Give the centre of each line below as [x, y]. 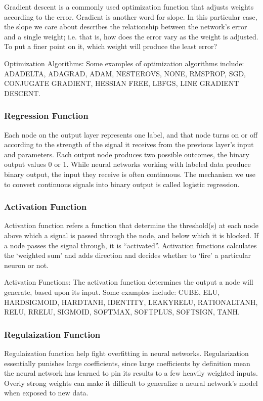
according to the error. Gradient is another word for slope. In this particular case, [131, 16]
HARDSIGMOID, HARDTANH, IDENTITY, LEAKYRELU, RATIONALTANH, [131, 302]
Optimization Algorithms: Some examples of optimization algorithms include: [124, 63]
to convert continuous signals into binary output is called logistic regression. [122, 184]
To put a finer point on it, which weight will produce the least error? [111, 46]
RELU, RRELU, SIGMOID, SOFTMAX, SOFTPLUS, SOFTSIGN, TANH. [122, 312]
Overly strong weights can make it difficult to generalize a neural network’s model [131, 383]
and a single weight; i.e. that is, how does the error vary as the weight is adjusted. [131, 36]
